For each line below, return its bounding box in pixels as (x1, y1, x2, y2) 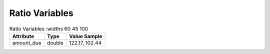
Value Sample (69, 32, 102, 39)
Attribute (12, 32, 34, 39)
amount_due (12, 39, 42, 46)
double (46, 39, 63, 46)
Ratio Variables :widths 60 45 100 (9, 25, 88, 32)
